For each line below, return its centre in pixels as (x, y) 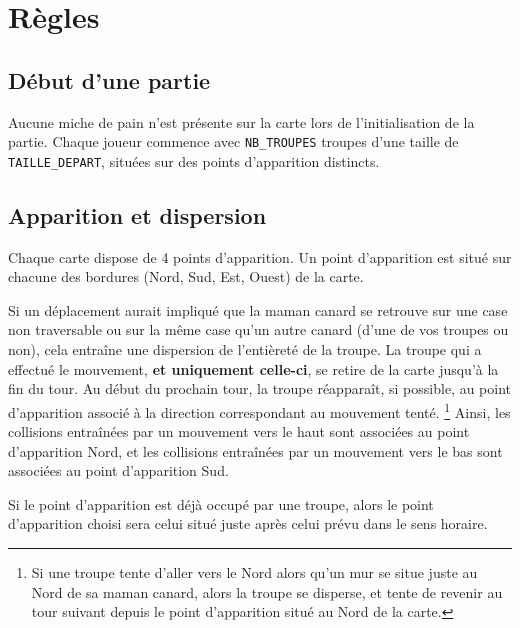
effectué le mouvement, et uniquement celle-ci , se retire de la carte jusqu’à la (253, 368)
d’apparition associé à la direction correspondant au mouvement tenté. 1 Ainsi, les (259, 410)
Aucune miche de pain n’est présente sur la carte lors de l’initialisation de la (241, 121)
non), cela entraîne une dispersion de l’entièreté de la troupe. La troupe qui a (245, 349)
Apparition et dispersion (137, 214)
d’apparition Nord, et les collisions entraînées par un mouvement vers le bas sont (255, 450)
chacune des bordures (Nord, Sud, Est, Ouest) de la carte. (186, 276)
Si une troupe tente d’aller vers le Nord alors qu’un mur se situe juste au (254, 572)
